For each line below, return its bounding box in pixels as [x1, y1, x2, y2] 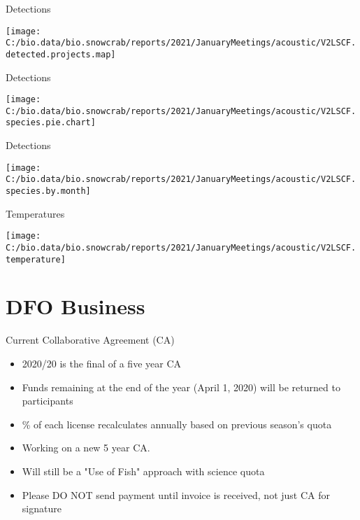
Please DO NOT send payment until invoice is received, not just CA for [22, 487, 330, 502]
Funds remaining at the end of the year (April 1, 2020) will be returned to [22, 379, 340, 394]
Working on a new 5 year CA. [22, 440, 150, 455]
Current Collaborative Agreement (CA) [6, 332, 175, 347]
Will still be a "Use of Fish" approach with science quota [22, 463, 265, 478]
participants [22, 393, 73, 408]
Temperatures [6, 206, 65, 220]
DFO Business [6, 292, 145, 321]
